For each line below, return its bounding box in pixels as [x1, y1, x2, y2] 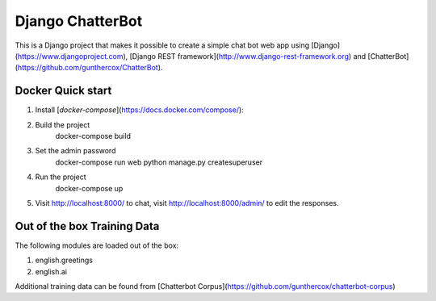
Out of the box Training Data [15, 219, 160, 233]
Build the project [35, 119, 90, 129]
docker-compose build [55, 132, 131, 141]
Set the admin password [35, 146, 116, 156]
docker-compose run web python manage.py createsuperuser [55, 157, 262, 167]
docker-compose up [55, 183, 124, 193]
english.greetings [35, 255, 93, 265]
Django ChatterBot [15, 12, 143, 30]
